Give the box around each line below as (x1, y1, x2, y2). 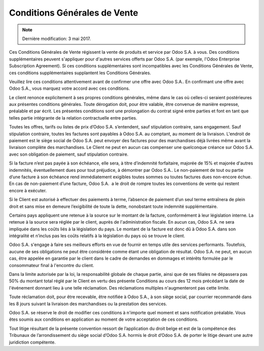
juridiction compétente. (9, 339, 56, 345)
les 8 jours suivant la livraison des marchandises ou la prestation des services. (9, 301, 167, 307)
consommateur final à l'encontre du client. (9, 262, 94, 268)
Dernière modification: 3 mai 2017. (22, 36, 91, 41)
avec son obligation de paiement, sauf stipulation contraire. (9, 151, 129, 157)
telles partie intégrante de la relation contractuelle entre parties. (9, 115, 137, 121)
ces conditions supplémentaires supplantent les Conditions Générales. (9, 70, 152, 76)
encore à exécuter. (9, 187, 47, 193)
